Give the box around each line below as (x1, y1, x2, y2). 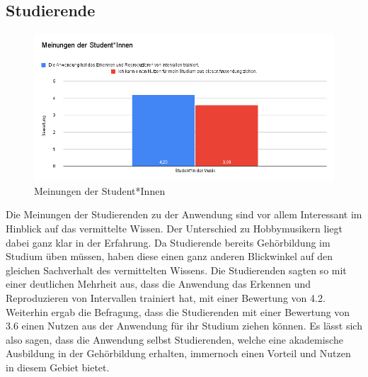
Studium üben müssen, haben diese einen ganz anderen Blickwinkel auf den (6, 249, 333, 264)
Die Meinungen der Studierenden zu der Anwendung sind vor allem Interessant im (6, 207, 362, 222)
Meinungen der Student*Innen (34, 183, 166, 198)
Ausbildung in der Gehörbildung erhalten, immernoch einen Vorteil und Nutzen (6, 346, 351, 361)
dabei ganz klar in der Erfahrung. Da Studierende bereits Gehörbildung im (6, 235, 330, 249)
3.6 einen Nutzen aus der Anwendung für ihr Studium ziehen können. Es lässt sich (6, 318, 362, 333)
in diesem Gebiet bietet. (6, 359, 110, 374)
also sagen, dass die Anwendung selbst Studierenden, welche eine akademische (6, 332, 343, 347)
